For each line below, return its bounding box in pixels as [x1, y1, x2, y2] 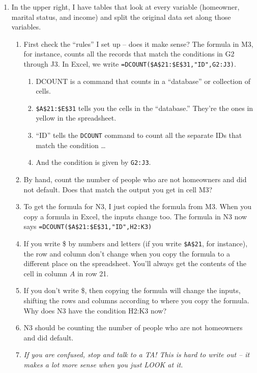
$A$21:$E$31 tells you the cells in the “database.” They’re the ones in [36, 102, 253, 113]
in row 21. [77, 268, 109, 278]
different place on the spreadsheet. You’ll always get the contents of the [23, 258, 247, 269]
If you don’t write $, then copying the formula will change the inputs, [23, 285, 241, 296]
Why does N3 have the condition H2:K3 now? [23, 305, 167, 315]
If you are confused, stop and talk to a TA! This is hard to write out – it [23, 349, 250, 360]
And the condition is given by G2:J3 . [36, 157, 151, 167]
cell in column [23, 268, 68, 278]
